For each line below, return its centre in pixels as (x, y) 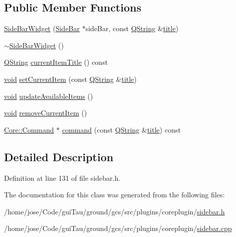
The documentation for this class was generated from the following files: (114, 195)
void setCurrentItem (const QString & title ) (70, 79)
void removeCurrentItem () (46, 113)
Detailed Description (59, 156)
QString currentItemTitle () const (56, 62)
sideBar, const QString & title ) (132, 28)
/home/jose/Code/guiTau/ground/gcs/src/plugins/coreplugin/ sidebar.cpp (118, 228)
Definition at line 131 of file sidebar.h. (62, 177)
